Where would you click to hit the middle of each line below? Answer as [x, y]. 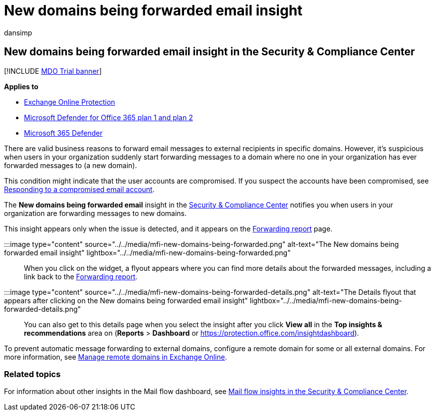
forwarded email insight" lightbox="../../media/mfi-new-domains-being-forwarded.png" [147, 252]
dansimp [18, 32]
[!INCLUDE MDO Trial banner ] [53, 71]
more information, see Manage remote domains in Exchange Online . [115, 357]
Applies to [21, 86]
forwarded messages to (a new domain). [71, 165]
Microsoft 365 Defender [63, 133]
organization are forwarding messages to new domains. [96, 213]
